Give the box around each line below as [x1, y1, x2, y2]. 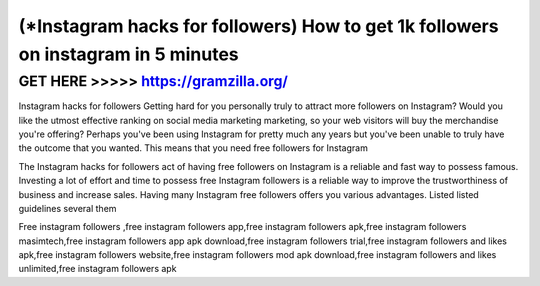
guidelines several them [18, 202, 117, 214]
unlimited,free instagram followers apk [18, 263, 177, 275]
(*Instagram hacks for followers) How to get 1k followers [18, 15, 499, 37]
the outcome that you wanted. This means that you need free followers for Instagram [18, 142, 369, 154]
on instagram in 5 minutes [18, 43, 239, 65]
